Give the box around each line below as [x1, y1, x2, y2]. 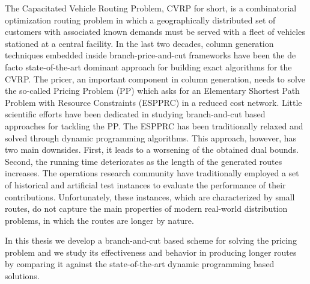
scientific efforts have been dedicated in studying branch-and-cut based [5, 108, 266, 120]
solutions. [5, 270, 40, 282]
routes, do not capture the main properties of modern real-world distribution [5, 202, 288, 215]
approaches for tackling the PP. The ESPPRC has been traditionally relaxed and [5, 119, 303, 132]
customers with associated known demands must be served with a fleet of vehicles [5, 25, 305, 38]
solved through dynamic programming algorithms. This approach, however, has [5, 131, 297, 144]
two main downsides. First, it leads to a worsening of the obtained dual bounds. [5, 143, 299, 156]
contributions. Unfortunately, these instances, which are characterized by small [5, 190, 295, 203]
